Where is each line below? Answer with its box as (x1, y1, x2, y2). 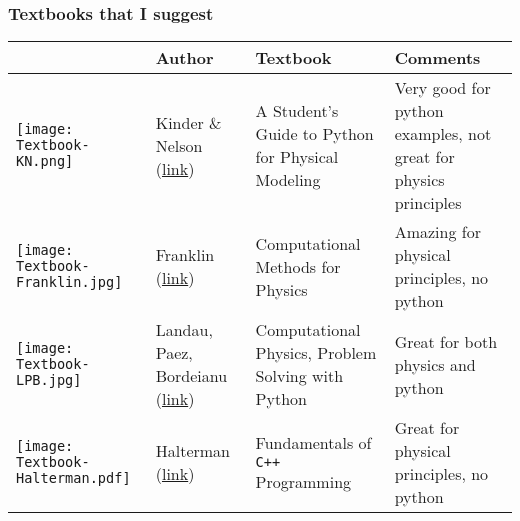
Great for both (394, 329, 498, 353)
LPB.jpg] (16, 372, 82, 389)
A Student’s (255, 99, 339, 123)
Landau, (155, 318, 213, 342)
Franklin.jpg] (16, 274, 123, 291)
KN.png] (16, 153, 74, 170)
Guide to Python (255, 122, 374, 146)
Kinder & (155, 110, 222, 134)
